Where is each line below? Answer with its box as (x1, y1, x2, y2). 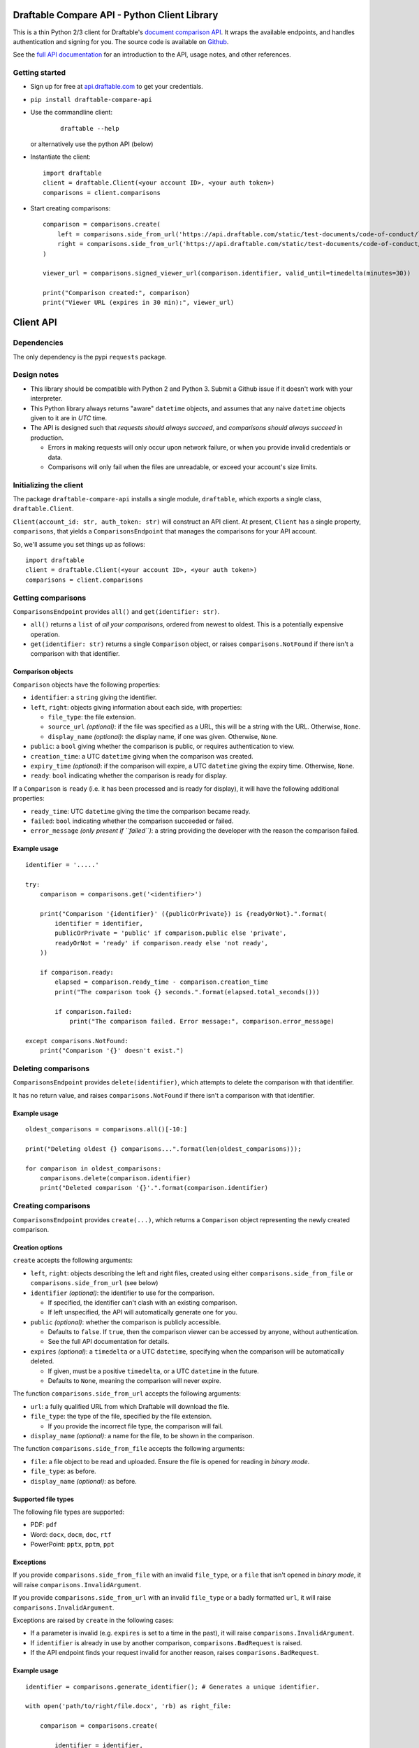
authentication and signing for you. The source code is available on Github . (13, 37, 229, 45)
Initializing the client (13, 480, 84, 489)
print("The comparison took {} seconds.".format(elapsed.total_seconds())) (54, 988, 321, 996)
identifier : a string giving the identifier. (30, 693, 157, 702)
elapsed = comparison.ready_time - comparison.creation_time (54, 978, 269, 986)
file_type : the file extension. (47, 713, 136, 722)
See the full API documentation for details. (47, 1338, 170, 1346)
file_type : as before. (30, 1467, 97, 1475)
